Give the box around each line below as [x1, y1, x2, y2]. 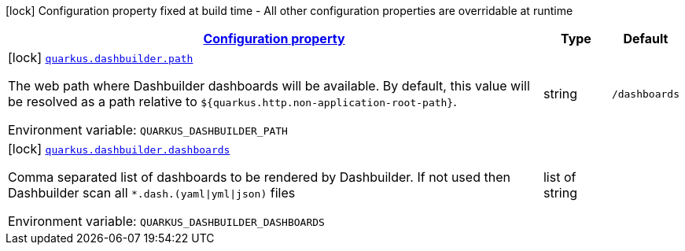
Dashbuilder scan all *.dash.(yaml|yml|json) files [8, 185, 296, 201]
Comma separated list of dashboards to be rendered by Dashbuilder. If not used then [8, 169, 510, 185]
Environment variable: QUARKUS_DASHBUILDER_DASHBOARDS [8, 213, 325, 229]
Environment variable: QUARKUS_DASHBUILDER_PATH [8, 122, 288, 138]
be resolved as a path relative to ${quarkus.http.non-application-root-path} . [8, 94, 457, 109]
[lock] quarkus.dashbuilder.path [8, 50, 193, 65]
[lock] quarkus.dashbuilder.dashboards [8, 141, 230, 157]
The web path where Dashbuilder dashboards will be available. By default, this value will [8, 78, 530, 94]
